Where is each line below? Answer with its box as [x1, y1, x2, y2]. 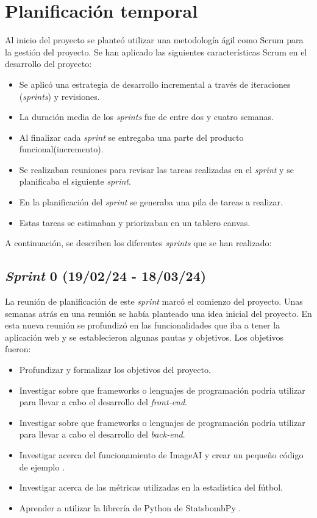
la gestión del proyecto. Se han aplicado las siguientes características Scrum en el [5, 45, 307, 58]
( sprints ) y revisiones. [19, 90, 100, 102]
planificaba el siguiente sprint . [19, 175, 131, 188]
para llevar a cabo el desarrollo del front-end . [19, 396, 188, 408]
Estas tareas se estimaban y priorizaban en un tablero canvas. [19, 216, 251, 229]
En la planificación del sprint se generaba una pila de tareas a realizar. [19, 196, 283, 208]
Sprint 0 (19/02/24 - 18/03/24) [5, 266, 207, 285]
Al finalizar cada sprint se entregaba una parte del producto [19, 130, 244, 143]
